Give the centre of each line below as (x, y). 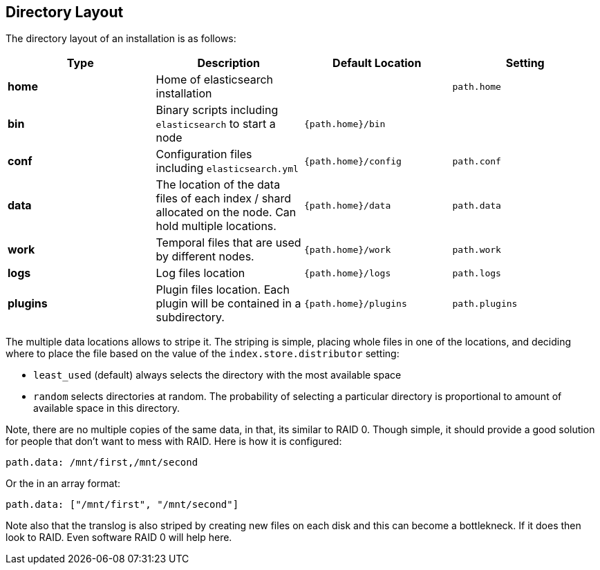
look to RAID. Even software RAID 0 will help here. (119, 538)
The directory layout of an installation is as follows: (121, 39)
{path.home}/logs (348, 273)
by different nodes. (205, 257)
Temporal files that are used (228, 243)
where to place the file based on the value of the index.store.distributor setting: (203, 354)
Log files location (200, 273)
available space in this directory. (107, 408)
